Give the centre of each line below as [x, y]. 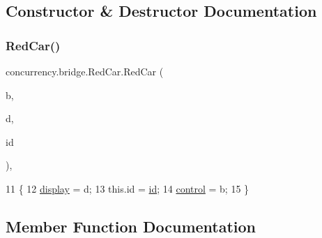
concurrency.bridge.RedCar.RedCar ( [85, 71]
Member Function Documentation [131, 226]
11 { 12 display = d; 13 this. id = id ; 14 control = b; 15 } [128, 188]
